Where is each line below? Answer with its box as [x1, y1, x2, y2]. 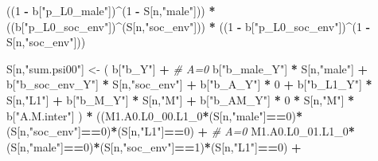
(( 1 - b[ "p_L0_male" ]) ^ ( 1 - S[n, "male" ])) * [6, 2, 216, 18]
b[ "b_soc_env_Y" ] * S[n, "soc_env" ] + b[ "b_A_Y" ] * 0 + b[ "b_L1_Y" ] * [6, 76, 372, 92]
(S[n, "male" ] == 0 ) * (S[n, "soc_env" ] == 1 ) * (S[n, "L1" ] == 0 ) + [6, 138, 302, 155]
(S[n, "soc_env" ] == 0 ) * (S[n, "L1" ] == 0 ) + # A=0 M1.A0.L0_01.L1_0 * [6, 123, 355, 139]
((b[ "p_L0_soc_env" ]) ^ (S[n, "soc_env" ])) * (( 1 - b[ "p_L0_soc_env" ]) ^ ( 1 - [6, 18, 371, 34]
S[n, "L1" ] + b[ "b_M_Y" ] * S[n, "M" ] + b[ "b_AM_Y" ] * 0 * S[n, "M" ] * [6, 91, 355, 108]
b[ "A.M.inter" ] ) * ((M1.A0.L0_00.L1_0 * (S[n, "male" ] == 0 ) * [6, 107, 303, 124]
